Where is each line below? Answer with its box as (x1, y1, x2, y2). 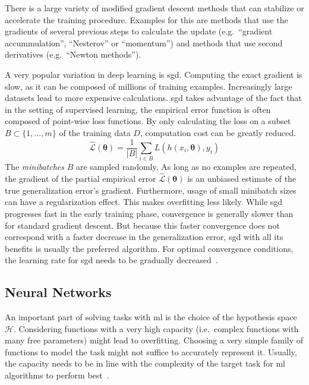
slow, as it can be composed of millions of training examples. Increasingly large (5, 80, 292, 92)
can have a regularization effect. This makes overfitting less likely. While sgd (5, 195, 283, 208)
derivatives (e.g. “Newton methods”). (5, 48, 141, 61)
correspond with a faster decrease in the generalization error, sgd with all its (5, 231, 283, 243)
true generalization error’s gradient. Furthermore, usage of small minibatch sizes (5, 184, 297, 196)
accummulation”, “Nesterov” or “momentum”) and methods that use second (5, 36, 283, 49)
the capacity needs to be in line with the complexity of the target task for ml (5, 357, 285, 370)
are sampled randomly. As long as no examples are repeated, (75, 160, 297, 173)
